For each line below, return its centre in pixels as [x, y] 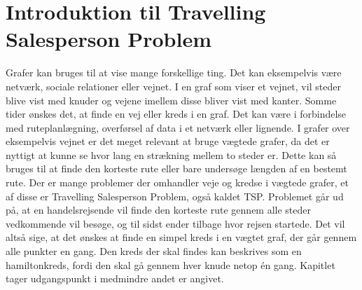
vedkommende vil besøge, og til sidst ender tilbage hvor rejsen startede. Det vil [175, 223]
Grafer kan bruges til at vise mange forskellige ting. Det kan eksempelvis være [174, 72]
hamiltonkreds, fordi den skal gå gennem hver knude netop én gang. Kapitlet [170, 264]
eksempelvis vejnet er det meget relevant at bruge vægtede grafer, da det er [168, 141]
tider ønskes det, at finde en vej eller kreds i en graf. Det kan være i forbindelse [176, 114]
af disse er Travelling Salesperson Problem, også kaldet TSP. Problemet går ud [175, 196]
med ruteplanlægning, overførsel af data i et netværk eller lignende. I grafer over [178, 127]
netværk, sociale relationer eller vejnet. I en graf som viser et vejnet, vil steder [173, 86]
